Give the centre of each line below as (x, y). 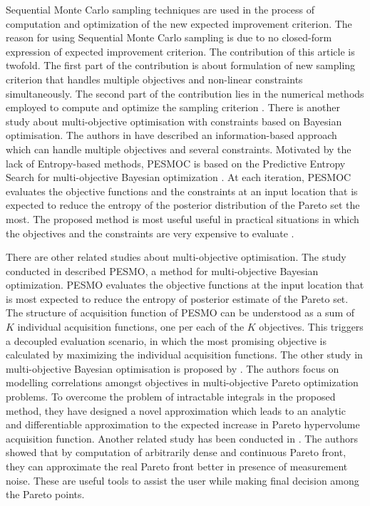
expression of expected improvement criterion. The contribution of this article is (180, 51)
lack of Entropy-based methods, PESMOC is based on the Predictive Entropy (176, 163)
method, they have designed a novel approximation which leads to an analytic (176, 410)
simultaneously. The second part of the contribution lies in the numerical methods (185, 93)
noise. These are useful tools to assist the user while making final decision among (183, 480)
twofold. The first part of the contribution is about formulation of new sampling (181, 65)
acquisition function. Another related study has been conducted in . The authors (182, 438)
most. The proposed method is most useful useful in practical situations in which (183, 218)
